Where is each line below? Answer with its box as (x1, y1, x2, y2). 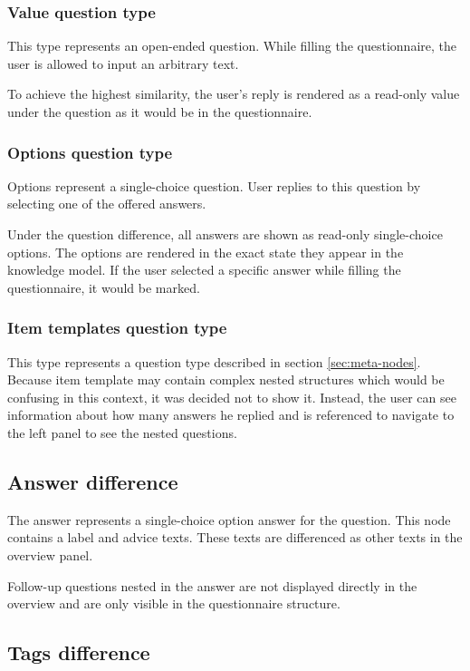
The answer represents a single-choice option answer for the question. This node (7, 510, 451, 529)
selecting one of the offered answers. (7, 194, 206, 213)
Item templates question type (7, 316, 227, 339)
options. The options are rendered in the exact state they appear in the (7, 242, 404, 261)
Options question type (7, 141, 173, 163)
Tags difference (7, 638, 150, 666)
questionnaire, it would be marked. (7, 277, 200, 297)
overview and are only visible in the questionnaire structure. (7, 594, 341, 613)
